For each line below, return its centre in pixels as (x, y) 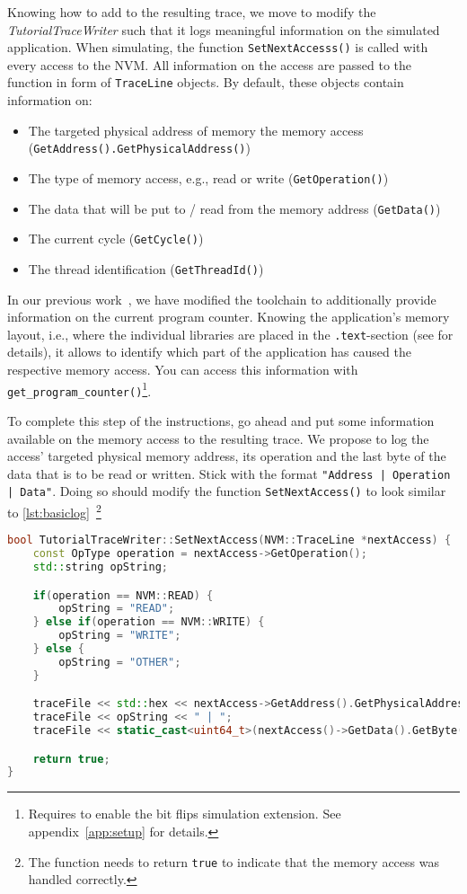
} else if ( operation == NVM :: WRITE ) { (149, 622)
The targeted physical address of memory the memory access (196, 130)
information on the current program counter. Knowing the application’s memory (229, 317)
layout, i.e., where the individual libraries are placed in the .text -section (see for (230, 334)
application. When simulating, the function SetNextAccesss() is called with (218, 47)
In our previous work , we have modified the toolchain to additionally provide (222, 299)
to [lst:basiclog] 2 (54, 511)
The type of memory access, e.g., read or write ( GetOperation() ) (208, 177)
